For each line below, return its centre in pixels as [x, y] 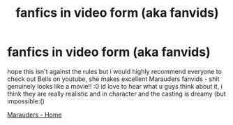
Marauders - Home [35, 115]
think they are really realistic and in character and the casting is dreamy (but [116, 94]
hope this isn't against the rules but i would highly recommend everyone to [114, 71]
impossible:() [26, 101]
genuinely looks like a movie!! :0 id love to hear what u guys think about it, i [115, 86]
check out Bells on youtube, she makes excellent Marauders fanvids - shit [113, 79]
